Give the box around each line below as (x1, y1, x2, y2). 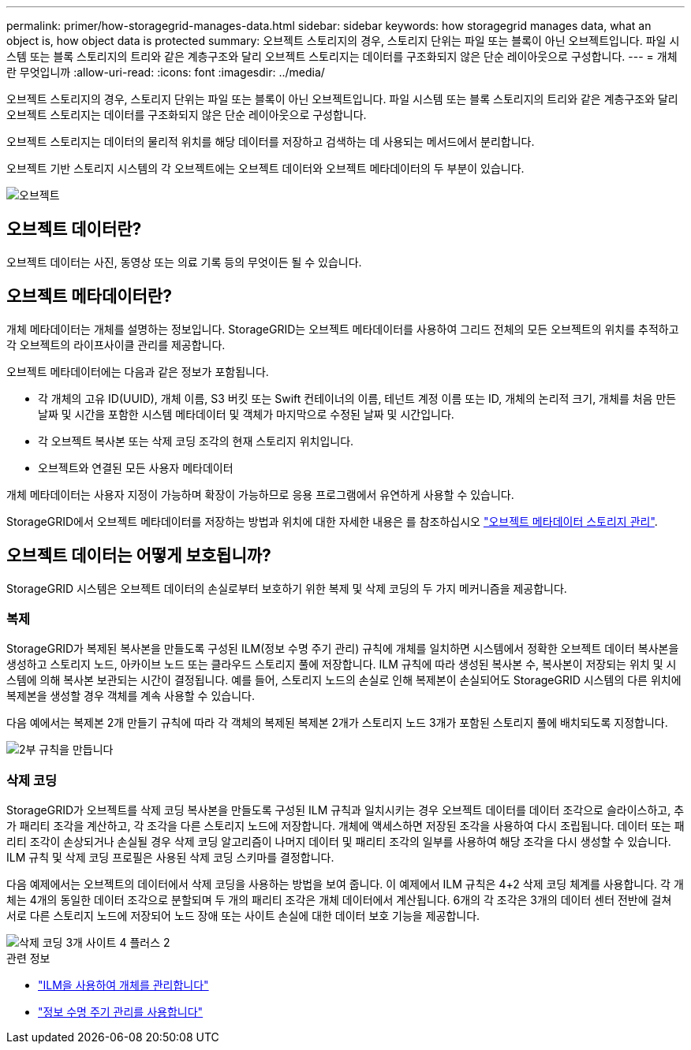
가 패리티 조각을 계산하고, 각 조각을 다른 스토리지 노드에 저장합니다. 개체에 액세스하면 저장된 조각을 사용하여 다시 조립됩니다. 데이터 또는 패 (6, 819, 685, 833)
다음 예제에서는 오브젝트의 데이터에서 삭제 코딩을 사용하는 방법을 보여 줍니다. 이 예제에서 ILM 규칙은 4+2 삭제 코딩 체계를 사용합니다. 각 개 (6, 877, 684, 892)
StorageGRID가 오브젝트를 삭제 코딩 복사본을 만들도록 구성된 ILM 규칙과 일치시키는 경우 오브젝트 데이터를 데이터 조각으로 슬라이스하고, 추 (6, 803, 685, 817)
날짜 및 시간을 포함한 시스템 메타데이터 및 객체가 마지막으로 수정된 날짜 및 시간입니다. (38, 407, 454, 421)
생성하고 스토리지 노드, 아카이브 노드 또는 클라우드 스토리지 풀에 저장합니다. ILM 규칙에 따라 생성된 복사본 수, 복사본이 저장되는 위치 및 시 (6, 657, 677, 672)
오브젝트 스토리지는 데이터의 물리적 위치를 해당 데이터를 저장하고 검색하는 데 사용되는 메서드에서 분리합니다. (6, 135, 535, 148)
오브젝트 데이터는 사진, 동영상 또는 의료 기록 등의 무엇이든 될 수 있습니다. (6, 255, 362, 269)
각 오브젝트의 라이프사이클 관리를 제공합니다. (6, 337, 226, 352)
